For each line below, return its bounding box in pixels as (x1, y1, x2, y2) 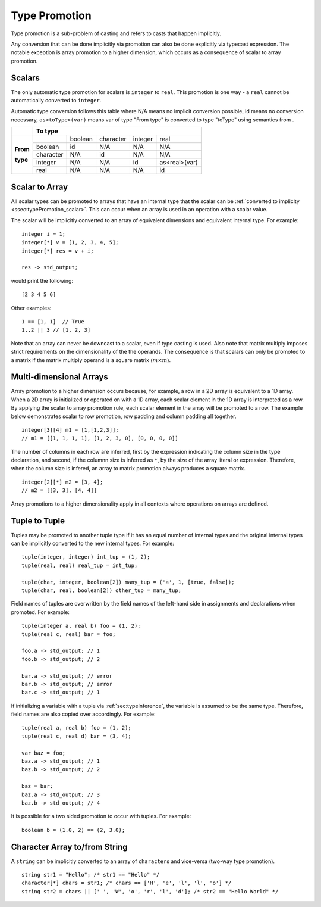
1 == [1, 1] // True (21, 319, 84, 325)
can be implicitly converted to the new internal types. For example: (11, 540, 175, 547)
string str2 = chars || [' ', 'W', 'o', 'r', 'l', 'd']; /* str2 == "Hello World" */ (21, 888, 279, 894)
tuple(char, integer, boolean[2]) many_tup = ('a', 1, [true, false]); (21, 578, 235, 585)
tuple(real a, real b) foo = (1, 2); (21, 724, 132, 731)
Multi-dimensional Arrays (11, 372, 108, 382)
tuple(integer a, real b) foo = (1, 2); (21, 622, 141, 629)
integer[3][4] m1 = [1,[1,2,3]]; (21, 426, 119, 434)
